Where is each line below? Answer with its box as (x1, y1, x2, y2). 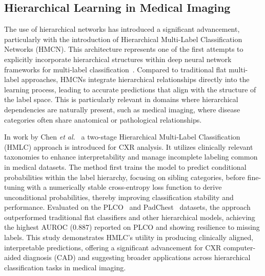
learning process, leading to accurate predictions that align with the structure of (4, 84, 256, 94)
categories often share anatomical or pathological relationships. (4, 114, 202, 125)
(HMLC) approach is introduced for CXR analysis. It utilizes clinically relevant (4, 141, 253, 152)
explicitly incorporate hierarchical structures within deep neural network (4, 53, 232, 64)
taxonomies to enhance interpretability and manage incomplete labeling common (4, 151, 258, 162)
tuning (4, 182, 25, 192)
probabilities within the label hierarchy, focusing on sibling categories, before (4, 171, 245, 182)
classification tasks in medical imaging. (4, 262, 126, 272)
